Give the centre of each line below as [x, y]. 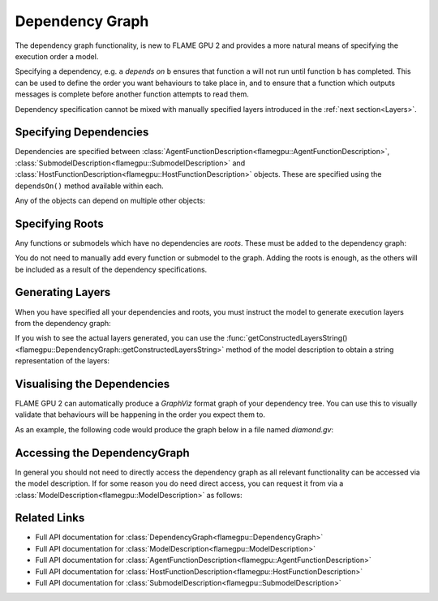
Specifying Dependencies [82, 133]
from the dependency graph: [63, 323]
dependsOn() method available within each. [89, 186]
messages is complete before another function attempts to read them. [132, 94]
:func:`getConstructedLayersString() [287, 338]
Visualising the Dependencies [92, 384]
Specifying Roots [60, 223]
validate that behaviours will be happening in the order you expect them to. [140, 414]
